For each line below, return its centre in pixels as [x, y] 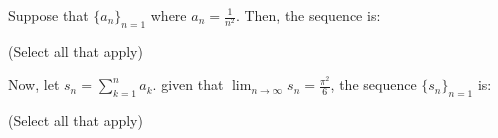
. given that [188, 84]
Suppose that [48, 15]
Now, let [34, 84]
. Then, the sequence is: [308, 15]
